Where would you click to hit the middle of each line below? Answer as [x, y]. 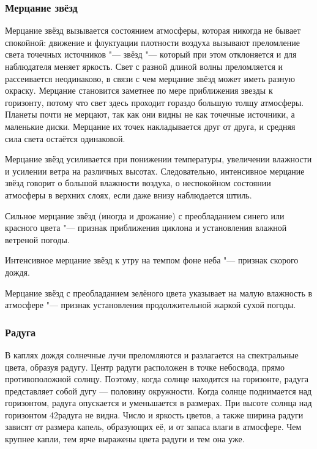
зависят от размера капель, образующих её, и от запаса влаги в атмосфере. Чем [153, 427]
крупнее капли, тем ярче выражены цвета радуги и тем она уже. [125, 439]
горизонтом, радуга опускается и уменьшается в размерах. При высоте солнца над [158, 403]
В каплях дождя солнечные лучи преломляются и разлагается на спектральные [152, 354]
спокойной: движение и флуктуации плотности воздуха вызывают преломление [152, 42]
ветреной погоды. [37, 239]
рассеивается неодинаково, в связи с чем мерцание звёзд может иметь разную [150, 78]
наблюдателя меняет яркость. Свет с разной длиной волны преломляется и [144, 66]
